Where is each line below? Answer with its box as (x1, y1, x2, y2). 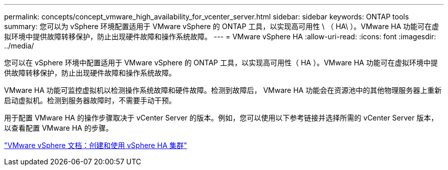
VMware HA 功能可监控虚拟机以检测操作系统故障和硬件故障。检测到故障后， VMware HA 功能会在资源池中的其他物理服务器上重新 (4, 86, 442, 94)
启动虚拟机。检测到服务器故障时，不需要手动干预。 (4, 96, 176, 105)
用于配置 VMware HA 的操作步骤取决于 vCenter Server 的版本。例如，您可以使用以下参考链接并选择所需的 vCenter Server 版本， (4, 113, 438, 122)
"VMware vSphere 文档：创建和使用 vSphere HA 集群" (4, 141, 187, 150)
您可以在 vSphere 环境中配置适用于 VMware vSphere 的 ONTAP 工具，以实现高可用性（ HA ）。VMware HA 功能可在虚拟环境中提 (4, 58, 438, 67)
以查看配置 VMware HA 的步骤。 (4, 124, 113, 132)
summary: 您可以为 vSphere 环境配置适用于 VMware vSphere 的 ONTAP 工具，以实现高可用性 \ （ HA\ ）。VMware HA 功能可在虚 (4, 22, 439, 31)
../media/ (4, 41, 34, 50)
